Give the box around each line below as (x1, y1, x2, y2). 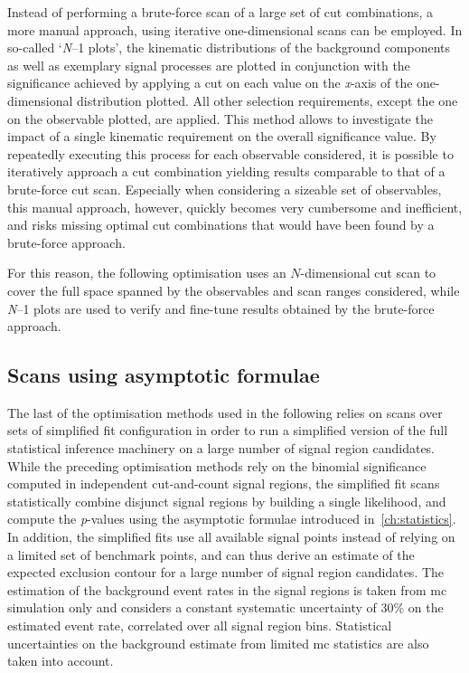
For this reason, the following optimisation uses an (7, 263, 286, 282)
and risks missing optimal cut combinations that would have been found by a (7, 215, 435, 234)
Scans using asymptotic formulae (7, 361, 320, 389)
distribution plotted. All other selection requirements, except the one (77, 90, 458, 109)
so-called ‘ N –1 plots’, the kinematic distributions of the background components (7, 38, 451, 57)
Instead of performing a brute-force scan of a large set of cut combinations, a (7, 3, 434, 21)
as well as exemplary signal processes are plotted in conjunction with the (7, 55, 410, 74)
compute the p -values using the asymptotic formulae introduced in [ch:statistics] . (7, 509, 456, 528)
